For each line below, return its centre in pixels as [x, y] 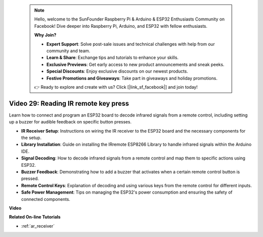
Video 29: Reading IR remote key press [69, 103]
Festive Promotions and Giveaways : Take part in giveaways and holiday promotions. [132, 78]
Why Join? [45, 35]
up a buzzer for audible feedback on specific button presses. [70, 122]
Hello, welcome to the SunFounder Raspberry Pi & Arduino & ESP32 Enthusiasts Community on [130, 19]
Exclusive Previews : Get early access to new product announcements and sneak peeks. [135, 64]
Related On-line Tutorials [35, 217]
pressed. [30, 178]
